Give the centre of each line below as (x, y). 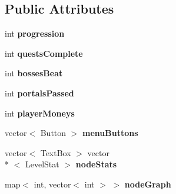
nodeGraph (148, 184)
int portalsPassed (39, 93)
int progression (35, 33)
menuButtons (110, 133)
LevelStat (42, 164)
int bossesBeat (34, 73)
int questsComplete (44, 53)
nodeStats (96, 164)
